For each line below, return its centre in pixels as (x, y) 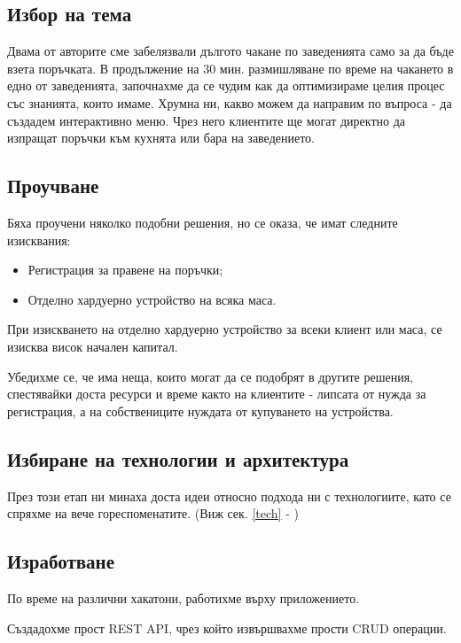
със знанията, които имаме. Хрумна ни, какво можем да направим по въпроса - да (230, 102)
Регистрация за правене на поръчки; (125, 270)
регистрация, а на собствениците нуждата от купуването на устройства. (200, 411)
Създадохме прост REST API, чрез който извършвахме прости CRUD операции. (227, 628)
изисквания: (39, 240)
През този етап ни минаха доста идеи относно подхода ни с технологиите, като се (229, 496)
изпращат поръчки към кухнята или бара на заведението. (161, 138)
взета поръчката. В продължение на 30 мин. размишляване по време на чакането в (230, 68)
